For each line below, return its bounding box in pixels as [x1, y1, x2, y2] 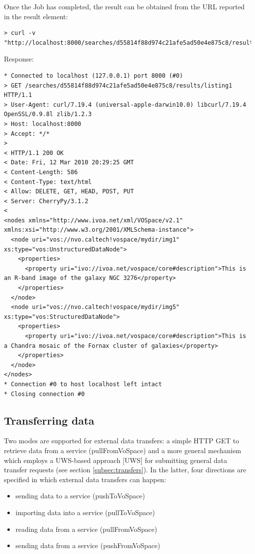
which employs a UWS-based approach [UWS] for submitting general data [4, 455, 227, 465]
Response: [4, 54, 34, 64]
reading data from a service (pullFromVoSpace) [15, 523, 157, 534]
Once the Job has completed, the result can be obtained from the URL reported [4, 1, 245, 11]
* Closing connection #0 [4, 390, 85, 398]
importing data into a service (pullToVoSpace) [15, 507, 155, 517]
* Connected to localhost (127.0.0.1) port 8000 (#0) [4, 72, 183, 79]
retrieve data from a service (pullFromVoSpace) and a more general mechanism [4, 445, 241, 455]
